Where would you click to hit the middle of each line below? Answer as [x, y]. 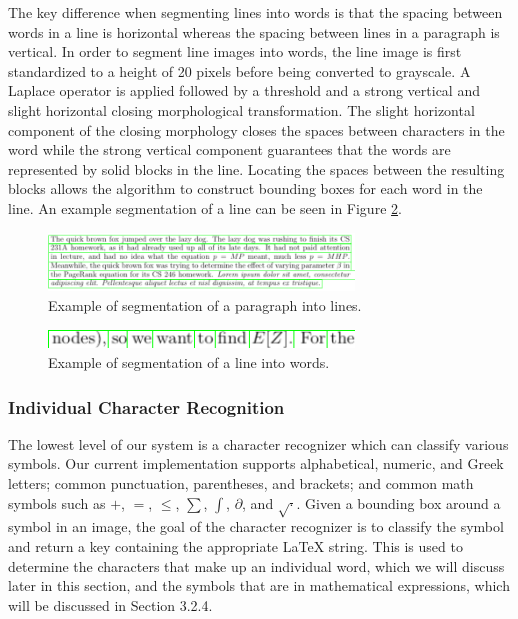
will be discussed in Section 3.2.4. [110, 604]
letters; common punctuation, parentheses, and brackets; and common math [241, 483]
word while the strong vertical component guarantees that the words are [229, 149]
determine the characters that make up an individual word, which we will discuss [256, 565]
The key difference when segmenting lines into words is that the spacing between [255, 12]
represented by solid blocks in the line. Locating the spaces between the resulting [256, 168]
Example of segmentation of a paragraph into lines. [205, 304]
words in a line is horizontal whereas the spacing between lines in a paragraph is [254, 31]
